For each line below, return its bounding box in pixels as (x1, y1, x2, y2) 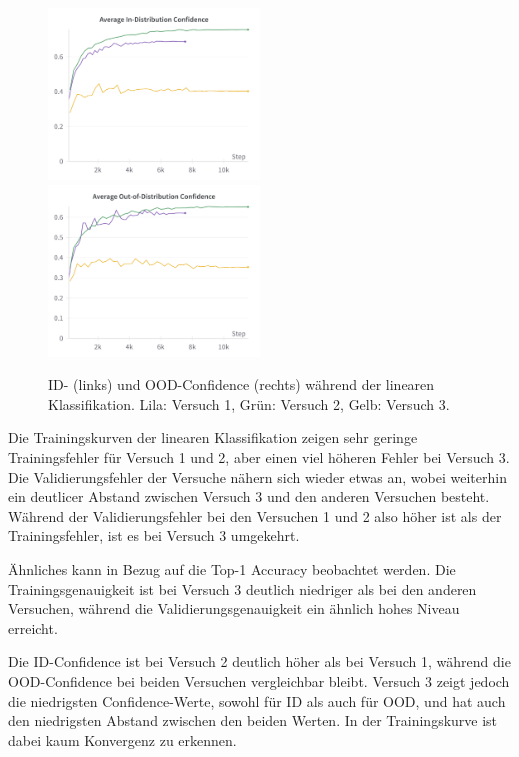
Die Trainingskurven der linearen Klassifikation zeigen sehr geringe (8, 427, 418, 448)
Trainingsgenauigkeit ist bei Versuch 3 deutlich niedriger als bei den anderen (8, 578, 477, 599)
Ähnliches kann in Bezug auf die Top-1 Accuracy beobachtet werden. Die (8, 559, 456, 579)
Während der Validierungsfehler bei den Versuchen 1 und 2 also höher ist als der (8, 505, 502, 526)
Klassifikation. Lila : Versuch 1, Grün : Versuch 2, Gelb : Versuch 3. (48, 393, 450, 414)
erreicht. (8, 617, 58, 638)
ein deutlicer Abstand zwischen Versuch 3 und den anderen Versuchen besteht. (8, 486, 490, 507)
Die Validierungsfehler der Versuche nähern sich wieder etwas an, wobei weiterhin (8, 466, 507, 487)
